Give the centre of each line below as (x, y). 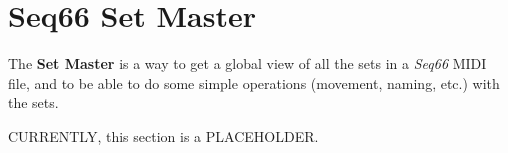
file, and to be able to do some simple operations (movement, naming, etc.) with (254, 82)
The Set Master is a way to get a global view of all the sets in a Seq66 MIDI (247, 63)
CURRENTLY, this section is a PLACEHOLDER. (163, 135)
